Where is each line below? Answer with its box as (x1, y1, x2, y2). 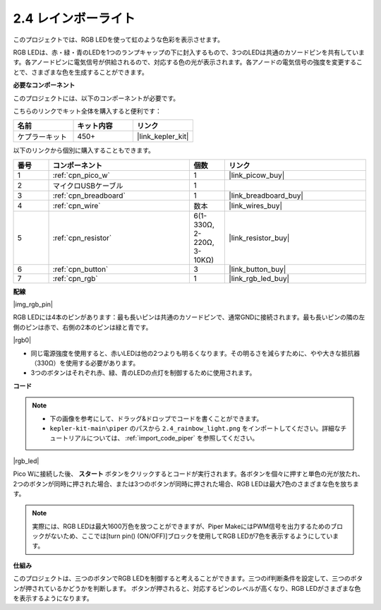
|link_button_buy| (229, 264, 286, 274)
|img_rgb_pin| (13, 300, 53, 309)
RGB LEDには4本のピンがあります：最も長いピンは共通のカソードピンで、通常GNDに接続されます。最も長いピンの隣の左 (13, 313, 365, 321)
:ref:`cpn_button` (52, 264, 109, 274)
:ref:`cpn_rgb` (52, 273, 98, 283)
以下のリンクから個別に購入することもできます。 (13, 146, 155, 155)
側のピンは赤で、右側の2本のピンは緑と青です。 (13, 323, 152, 331)
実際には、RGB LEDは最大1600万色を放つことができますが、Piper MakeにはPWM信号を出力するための (32, 522, 331, 530)
